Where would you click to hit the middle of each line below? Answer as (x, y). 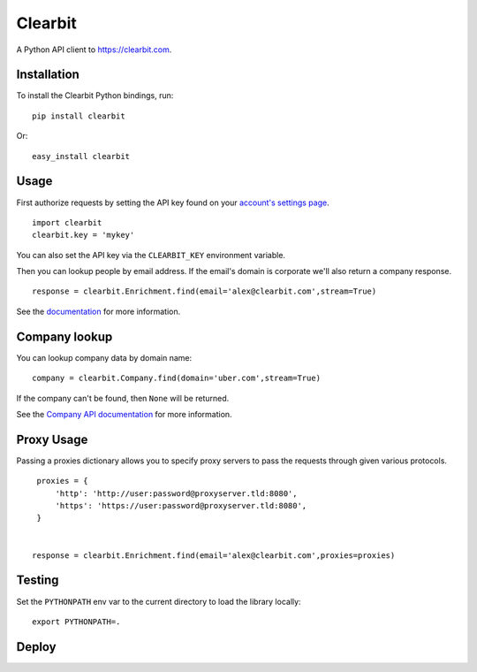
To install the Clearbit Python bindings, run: (95, 95)
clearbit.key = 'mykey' (83, 235)
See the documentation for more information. (98, 311)
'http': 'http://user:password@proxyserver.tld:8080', (176, 493)
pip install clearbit (79, 116)
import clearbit (67, 222)
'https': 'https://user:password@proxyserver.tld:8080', (181, 506)
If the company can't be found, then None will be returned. (123, 398)
